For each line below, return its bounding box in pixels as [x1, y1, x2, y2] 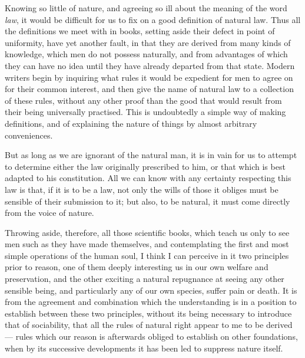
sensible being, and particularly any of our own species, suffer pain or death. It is [5, 284, 297, 296]
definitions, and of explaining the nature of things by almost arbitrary [5, 117, 257, 129]
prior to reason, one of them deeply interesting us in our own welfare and [5, 261, 268, 273]
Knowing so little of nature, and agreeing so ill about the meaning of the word [5, 2, 287, 14]
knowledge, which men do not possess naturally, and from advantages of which [5, 48, 288, 60]
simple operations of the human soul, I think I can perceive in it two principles [5, 249, 289, 261]
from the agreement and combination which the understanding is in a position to [5, 295, 297, 308]
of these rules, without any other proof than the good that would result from [5, 94, 282, 106]
